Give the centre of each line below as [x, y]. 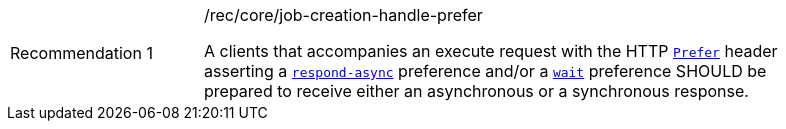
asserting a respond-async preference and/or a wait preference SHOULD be [485, 71]
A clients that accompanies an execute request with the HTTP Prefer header [491, 51]
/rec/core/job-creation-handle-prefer [343, 15]
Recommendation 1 [81, 53]
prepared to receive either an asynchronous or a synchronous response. [476, 91]
